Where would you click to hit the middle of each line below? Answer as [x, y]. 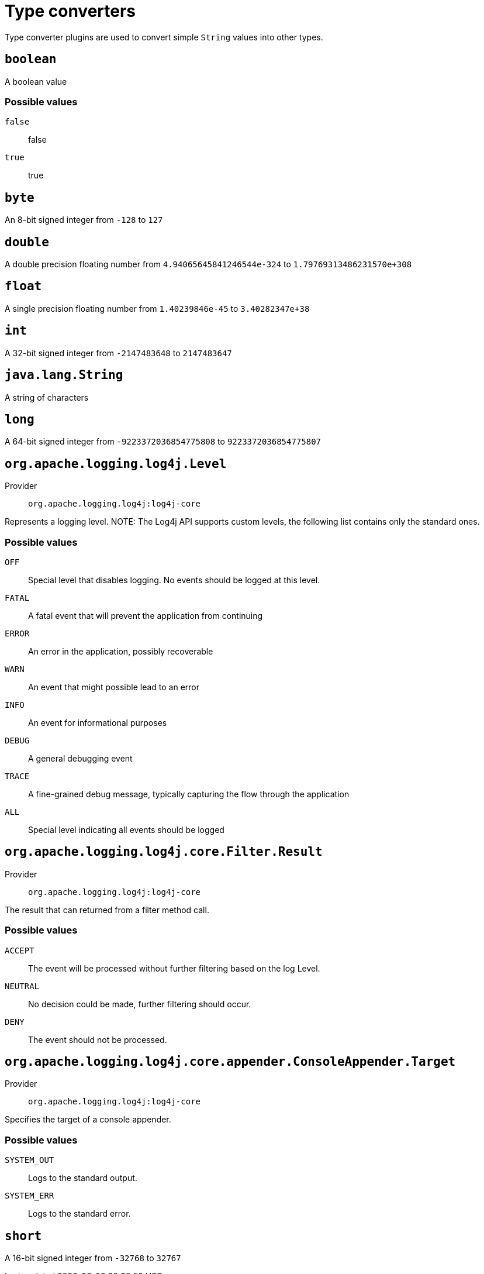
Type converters [70, 11]
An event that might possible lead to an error [114, 687]
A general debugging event [80, 758]
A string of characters [47, 397]
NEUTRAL [22, 986]
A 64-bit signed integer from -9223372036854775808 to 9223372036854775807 [163, 442]
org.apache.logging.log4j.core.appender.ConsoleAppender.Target [230, 1062]
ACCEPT [20, 950]
